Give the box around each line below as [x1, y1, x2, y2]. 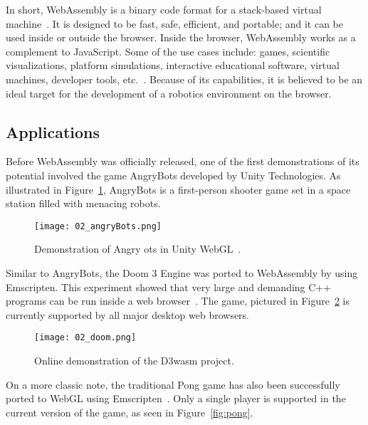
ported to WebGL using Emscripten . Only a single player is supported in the [6, 391, 346, 406]
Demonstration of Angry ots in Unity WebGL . [34, 241, 241, 256]
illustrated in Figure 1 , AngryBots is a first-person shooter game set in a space [6, 182, 351, 196]
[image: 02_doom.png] [34, 332, 137, 343]
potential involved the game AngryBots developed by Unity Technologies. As [6, 167, 341, 182]
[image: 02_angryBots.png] [34, 221, 162, 231]
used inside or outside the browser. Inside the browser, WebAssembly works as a [6, 30, 356, 45]
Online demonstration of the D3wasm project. [34, 353, 234, 368]
